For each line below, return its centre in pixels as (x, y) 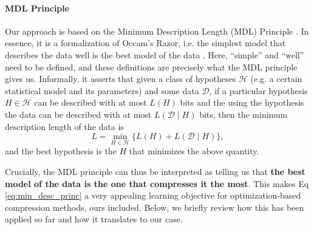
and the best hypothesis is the (61, 151)
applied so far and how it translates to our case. (94, 219)
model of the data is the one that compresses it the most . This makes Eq (157, 183)
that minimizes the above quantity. (194, 151)
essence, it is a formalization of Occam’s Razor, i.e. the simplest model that (145, 43)
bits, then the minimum (244, 114)
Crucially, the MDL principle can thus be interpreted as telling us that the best (155, 171)
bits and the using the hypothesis (242, 102)
